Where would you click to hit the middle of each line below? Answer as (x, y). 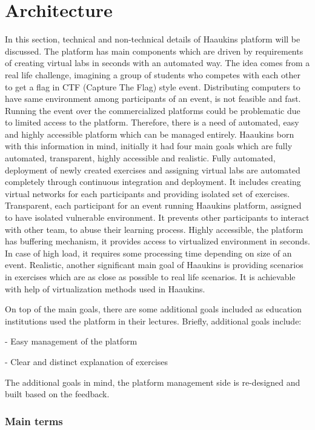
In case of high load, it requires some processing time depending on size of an (148, 253)
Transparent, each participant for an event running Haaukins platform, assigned (153, 205)
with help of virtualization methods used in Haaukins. (105, 288)
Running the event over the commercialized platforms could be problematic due (153, 110)
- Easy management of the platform (71, 341)
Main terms (34, 421)
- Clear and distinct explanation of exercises (87, 361)
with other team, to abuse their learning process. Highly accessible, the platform (154, 229)
